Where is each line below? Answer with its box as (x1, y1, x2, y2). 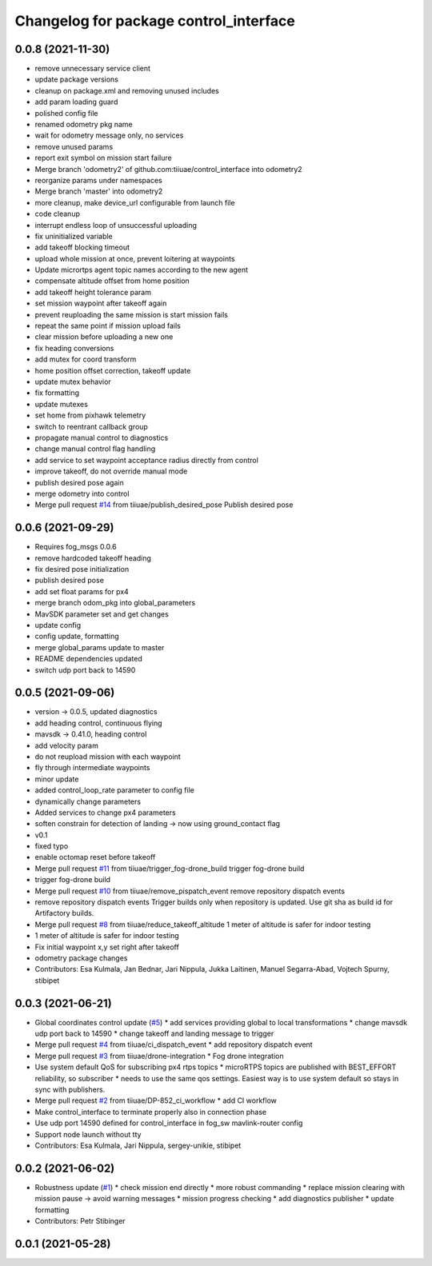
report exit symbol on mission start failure (34, 153, 172, 163)
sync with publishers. (34, 1084, 106, 1095)
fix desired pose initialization (34, 564, 130, 573)
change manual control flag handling (34, 444, 156, 453)
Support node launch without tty (34, 1129, 142, 1139)
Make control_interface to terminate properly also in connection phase (34, 1107, 267, 1116)
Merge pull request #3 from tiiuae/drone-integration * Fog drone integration (34, 1051, 284, 1060)
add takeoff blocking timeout (34, 242, 130, 252)
